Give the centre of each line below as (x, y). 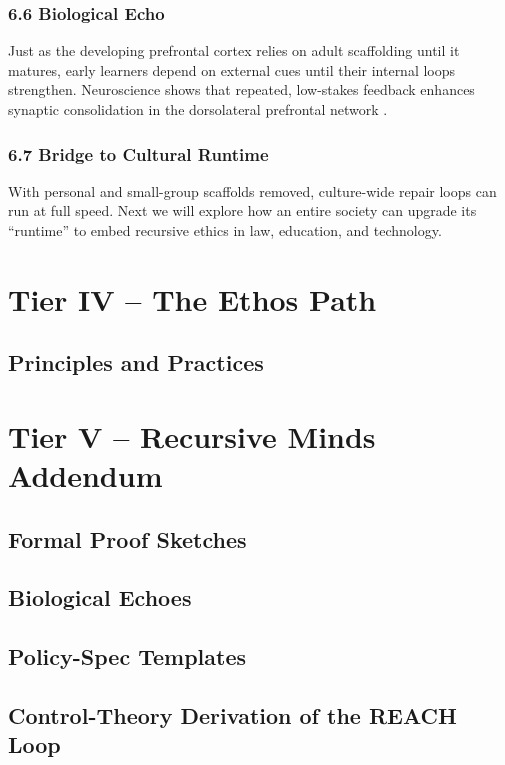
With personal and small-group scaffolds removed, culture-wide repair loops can (252, 190)
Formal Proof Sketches (127, 538)
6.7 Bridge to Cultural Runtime (138, 153)
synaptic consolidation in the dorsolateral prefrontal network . (198, 109)
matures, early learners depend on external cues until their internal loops (232, 69)
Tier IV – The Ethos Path (192, 298)
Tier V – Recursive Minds (192, 435)
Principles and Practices (136, 362)
